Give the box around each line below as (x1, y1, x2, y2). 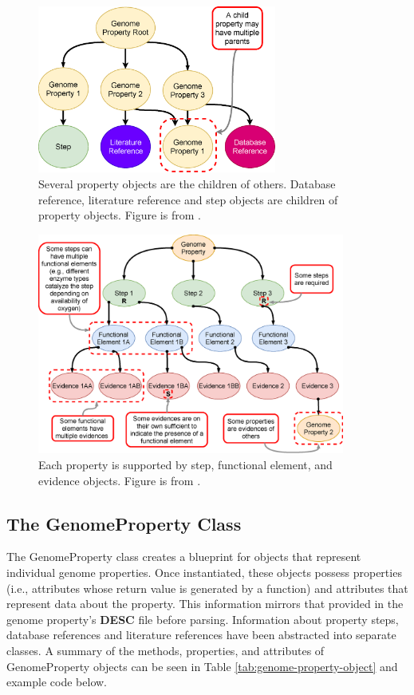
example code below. (6, 673, 107, 690)
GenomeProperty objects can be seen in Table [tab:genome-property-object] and (6, 657, 398, 674)
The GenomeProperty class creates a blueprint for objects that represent (6, 548, 361, 565)
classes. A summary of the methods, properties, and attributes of (6, 642, 325, 658)
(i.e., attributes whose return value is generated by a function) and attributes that (6, 579, 408, 596)
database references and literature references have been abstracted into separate (6, 626, 396, 643)
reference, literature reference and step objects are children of (38, 191, 338, 207)
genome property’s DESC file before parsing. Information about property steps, (6, 610, 399, 627)
